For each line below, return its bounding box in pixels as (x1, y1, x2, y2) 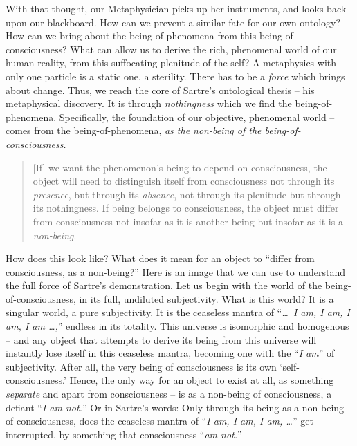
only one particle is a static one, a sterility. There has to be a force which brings (6, 68, 345, 83)
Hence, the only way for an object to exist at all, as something (69, 373, 334, 387)
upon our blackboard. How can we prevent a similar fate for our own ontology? (6, 15, 341, 29)
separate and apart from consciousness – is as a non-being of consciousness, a (6, 387, 332, 401)
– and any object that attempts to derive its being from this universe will (6, 332, 317, 346)
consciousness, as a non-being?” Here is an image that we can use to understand (6, 264, 346, 279)
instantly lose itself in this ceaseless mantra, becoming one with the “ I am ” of (6, 346, 335, 360)
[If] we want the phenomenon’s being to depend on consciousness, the (33, 160, 327, 174)
